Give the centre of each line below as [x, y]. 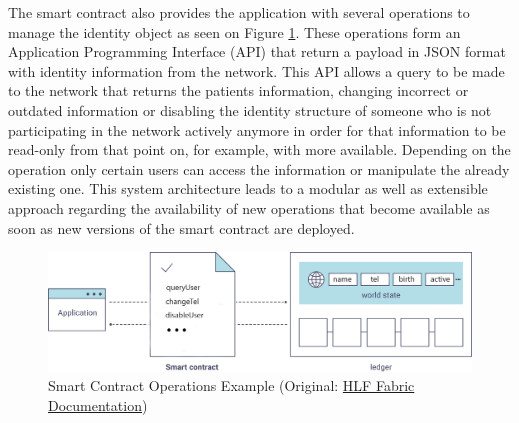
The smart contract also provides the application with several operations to [239, 12]
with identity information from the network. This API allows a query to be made [256, 70]
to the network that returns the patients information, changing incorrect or [238, 90]
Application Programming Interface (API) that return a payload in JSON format [257, 51]
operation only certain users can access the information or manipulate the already [259, 168]
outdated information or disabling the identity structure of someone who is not [250, 109]
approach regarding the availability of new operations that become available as [249, 207]
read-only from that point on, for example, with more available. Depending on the [259, 149]
